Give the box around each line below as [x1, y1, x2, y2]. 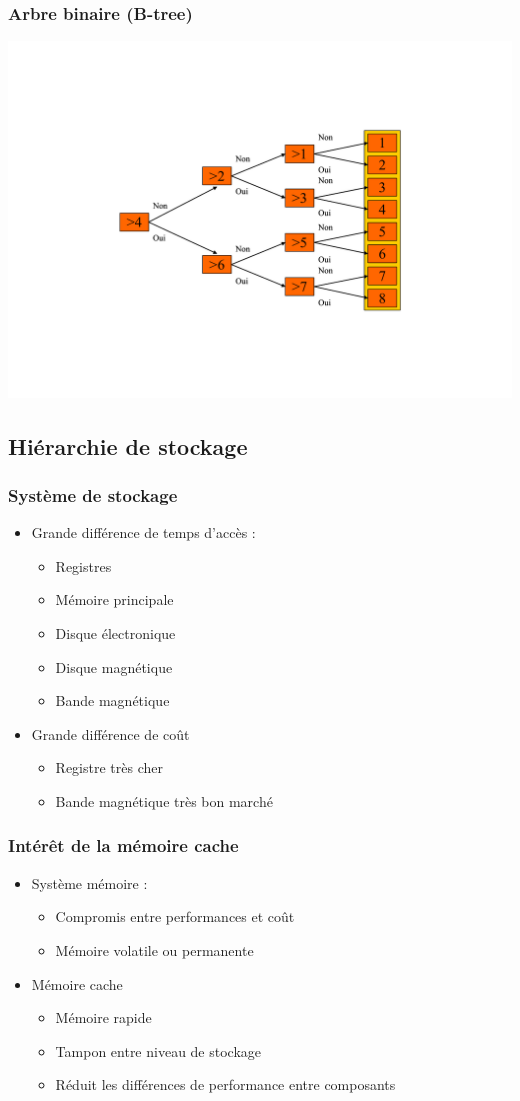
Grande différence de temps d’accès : [31, 522, 256, 543]
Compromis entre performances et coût [55, 906, 295, 927]
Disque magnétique [55, 656, 173, 677]
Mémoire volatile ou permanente [55, 939, 254, 960]
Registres [55, 555, 112, 576]
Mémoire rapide [55, 1007, 152, 1028]
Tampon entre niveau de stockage [55, 1040, 262, 1061]
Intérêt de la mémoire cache [8, 833, 239, 858]
